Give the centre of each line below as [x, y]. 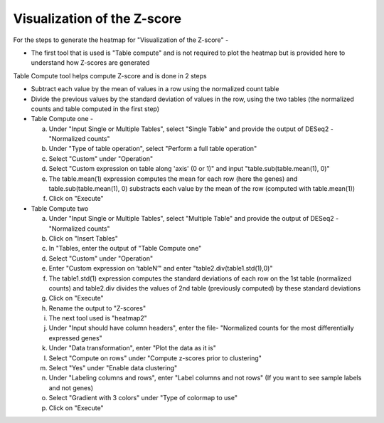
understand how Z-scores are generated [90, 63]
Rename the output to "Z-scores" [97, 308]
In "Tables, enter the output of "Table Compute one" [125, 249]
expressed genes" [75, 338]
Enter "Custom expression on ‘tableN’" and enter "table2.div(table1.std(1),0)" [161, 268]
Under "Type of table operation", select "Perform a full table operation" [153, 149]
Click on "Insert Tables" [84, 238]
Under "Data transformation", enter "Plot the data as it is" [132, 348]
